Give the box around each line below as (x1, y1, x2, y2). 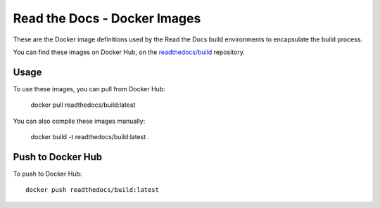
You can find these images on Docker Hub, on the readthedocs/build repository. (13, 48, 246, 56)
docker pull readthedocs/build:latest (30, 100, 136, 109)
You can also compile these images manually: (13, 117, 146, 125)
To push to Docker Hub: (13, 169, 82, 178)
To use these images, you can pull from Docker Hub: (13, 84, 165, 93)
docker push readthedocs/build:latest (25, 186, 160, 194)
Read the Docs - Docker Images (13, 11, 201, 26)
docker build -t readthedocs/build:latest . (30, 133, 150, 141)
